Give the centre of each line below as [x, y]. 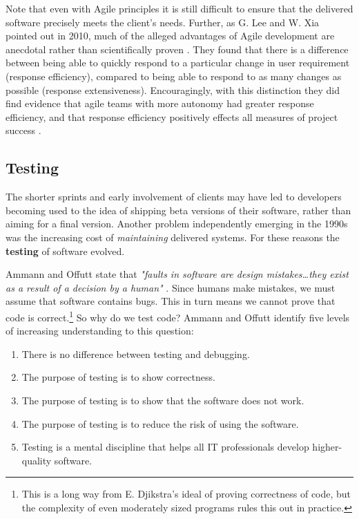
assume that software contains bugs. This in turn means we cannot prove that [171, 301]
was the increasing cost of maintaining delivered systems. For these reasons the [173, 237]
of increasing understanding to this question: [100, 331]
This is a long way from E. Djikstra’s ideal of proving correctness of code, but [186, 494]
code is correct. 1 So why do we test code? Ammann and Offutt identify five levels [178, 316]
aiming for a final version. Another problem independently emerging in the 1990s [177, 224]
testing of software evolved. [65, 251]
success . [23, 130]
